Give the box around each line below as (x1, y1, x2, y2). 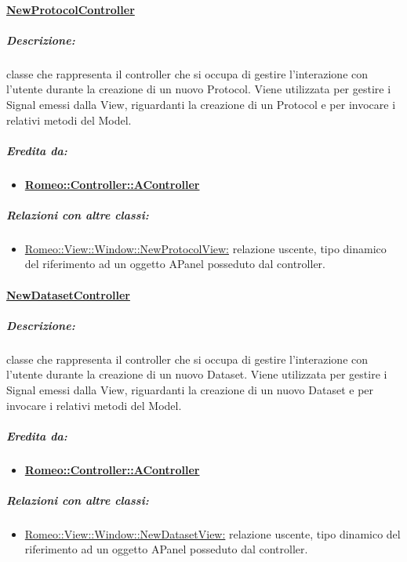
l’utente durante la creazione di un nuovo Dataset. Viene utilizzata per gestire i (6, 366, 387, 383)
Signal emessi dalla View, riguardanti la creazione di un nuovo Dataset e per (6, 381, 374, 397)
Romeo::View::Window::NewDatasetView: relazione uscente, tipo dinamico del (24, 525, 401, 542)
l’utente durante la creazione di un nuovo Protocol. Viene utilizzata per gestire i (6, 81, 391, 97)
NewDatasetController (6, 286, 130, 303)
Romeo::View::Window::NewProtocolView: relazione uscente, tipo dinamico (24, 240, 387, 256)
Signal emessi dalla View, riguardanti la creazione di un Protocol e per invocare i (6, 96, 396, 112)
